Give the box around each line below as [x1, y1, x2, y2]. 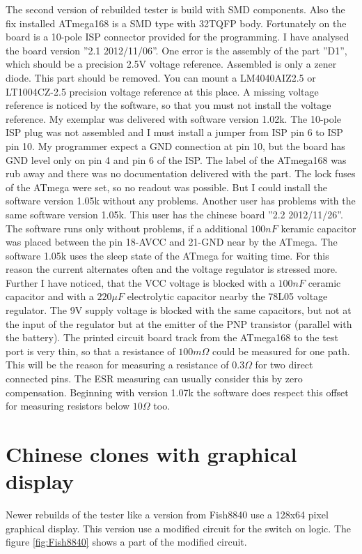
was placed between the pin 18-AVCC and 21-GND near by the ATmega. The [6, 234, 338, 249]
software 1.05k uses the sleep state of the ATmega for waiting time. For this [6, 248, 329, 262]
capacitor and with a [6, 289, 94, 304]
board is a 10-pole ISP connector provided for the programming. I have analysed [6, 29, 349, 44]
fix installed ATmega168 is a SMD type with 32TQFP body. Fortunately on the [6, 15, 347, 30]
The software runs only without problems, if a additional [6, 220, 248, 235]
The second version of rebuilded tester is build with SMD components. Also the [6, 2, 345, 16]
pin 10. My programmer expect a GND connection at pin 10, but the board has [6, 138, 345, 153]
